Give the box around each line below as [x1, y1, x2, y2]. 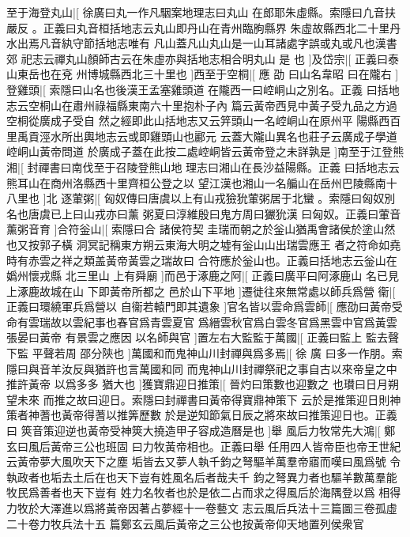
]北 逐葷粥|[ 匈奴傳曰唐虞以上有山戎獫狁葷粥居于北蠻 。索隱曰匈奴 [43, 190, 385, 206]
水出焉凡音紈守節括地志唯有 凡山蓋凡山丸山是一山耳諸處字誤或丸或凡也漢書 [6, 35, 397, 51]
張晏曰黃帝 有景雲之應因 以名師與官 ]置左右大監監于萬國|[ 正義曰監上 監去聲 [6, 329, 399, 346]
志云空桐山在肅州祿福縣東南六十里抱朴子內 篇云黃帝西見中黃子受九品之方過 [6, 96, 397, 113]
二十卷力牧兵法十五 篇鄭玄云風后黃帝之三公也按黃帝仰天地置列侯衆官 [6, 515, 364, 531]
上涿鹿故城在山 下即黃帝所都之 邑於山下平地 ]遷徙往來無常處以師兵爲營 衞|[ [6, 282, 396, 299]
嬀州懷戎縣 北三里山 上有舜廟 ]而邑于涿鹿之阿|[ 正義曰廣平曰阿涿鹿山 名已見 [6, 267, 399, 284]
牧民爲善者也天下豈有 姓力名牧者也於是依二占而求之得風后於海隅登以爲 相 [6, 484, 390, 501]
